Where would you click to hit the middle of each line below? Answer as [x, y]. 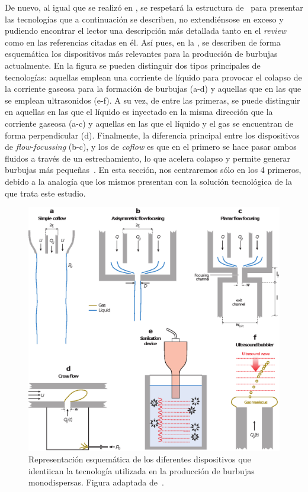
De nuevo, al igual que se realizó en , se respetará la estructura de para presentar [154, 7]
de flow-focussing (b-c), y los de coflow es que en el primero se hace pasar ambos [151, 147]
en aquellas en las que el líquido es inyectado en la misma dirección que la [139, 112]
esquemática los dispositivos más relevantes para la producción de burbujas [141, 54]
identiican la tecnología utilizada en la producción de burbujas [142, 470]
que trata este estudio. [45, 193]
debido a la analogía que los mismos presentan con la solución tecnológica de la [148, 181]
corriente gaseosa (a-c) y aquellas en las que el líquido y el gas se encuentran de [149, 123]
